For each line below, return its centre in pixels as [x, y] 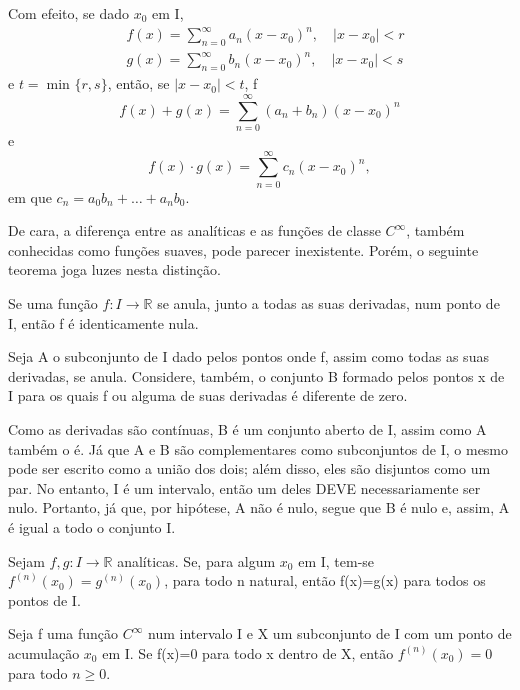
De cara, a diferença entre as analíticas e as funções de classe [194, 230]
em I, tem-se [336, 560]
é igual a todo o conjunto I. [92, 527]
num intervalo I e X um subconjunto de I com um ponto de [329, 633]
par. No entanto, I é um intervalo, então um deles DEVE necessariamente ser [244, 487]
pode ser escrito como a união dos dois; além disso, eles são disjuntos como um [249, 468]
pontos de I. [44, 599]
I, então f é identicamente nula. [103, 322]
